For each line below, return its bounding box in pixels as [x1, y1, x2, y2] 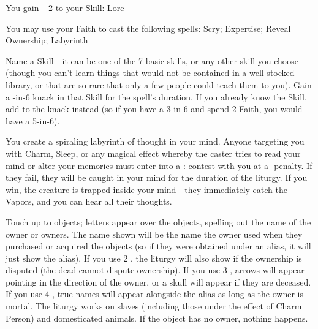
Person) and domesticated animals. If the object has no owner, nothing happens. [6, 311, 308, 324]
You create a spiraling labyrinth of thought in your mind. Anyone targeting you [6, 135, 305, 148]
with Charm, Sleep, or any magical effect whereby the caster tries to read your [6, 146, 301, 159]
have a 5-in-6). [6, 114, 60, 127]
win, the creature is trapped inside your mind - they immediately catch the [6, 183, 287, 195]
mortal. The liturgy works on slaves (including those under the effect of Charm [6, 300, 302, 312]
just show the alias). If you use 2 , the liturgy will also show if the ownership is [6, 251, 302, 264]
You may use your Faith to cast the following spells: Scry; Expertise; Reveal [6, 21, 291, 34]
